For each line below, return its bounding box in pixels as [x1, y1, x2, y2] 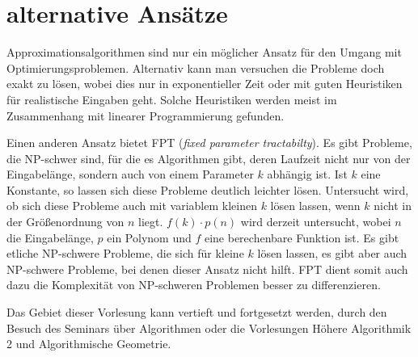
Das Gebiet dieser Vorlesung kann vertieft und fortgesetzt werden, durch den [6, 304, 387, 321]
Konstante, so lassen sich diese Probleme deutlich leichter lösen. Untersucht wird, [6, 181, 409, 198]
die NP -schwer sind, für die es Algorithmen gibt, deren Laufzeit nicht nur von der [6, 149, 411, 166]
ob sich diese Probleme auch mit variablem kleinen [6, 197, 257, 214]
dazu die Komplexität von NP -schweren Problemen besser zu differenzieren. [6, 276, 381, 293]
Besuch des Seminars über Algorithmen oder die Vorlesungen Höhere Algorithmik [6, 319, 412, 336]
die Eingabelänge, [6, 229, 94, 246]
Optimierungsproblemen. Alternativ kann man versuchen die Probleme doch [6, 59, 385, 76]
